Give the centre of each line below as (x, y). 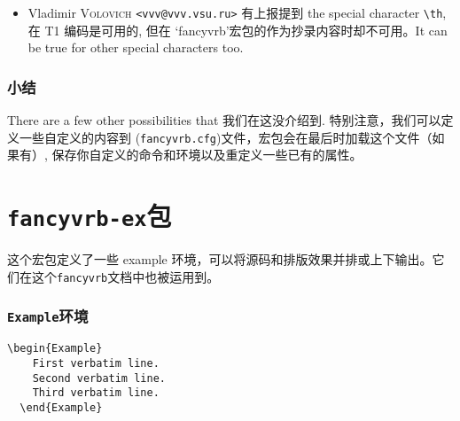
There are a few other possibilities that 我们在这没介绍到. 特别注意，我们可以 (224, 120)
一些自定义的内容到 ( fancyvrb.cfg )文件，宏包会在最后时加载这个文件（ (226, 137)
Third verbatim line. (96, 393)
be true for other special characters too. (136, 47)
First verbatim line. (96, 363)
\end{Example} (61, 407)
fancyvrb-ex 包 (90, 216)
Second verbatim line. (99, 378)
